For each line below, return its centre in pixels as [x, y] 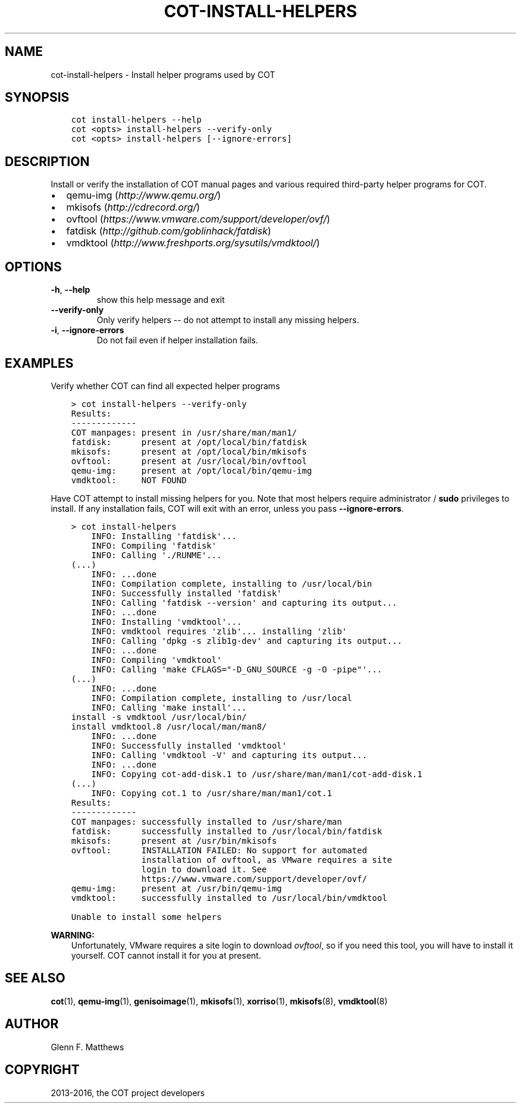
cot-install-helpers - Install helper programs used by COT [163, 74]
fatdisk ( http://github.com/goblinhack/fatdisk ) [169, 231]
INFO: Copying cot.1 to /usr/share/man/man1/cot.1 [212, 793]
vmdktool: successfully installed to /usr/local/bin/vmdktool [229, 898]
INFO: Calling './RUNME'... [156, 555]
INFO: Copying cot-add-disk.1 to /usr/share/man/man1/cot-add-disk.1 [257, 774]
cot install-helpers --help [136, 120]
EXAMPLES [39, 363]
